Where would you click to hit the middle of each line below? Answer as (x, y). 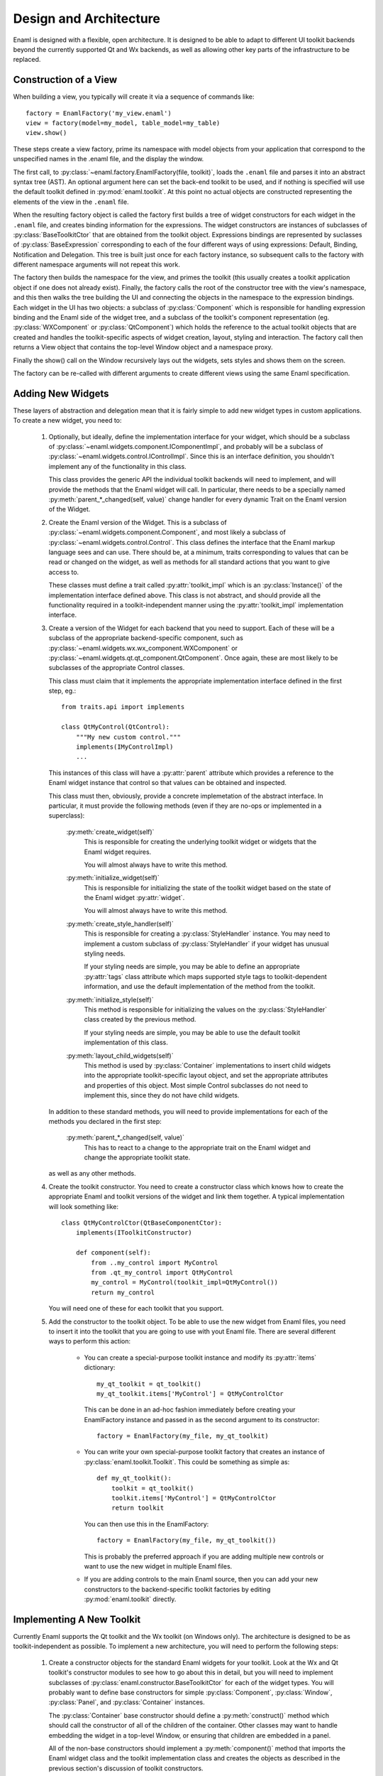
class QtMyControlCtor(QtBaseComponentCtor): (142, 1223)
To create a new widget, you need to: (67, 421)
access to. (64, 572)
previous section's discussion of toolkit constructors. (126, 1768)
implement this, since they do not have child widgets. (162, 1095)
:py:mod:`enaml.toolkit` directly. (130, 1599)
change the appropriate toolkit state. (137, 1157)
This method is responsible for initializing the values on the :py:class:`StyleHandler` (206, 1009)
